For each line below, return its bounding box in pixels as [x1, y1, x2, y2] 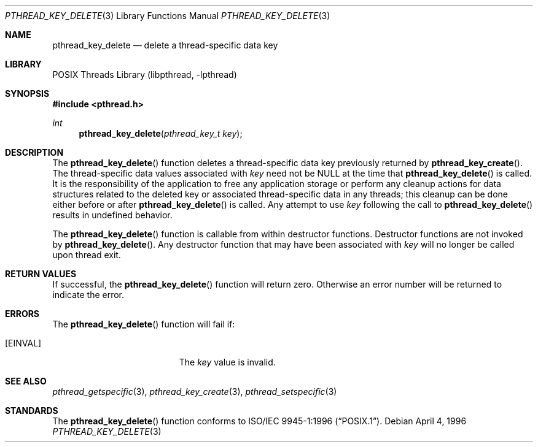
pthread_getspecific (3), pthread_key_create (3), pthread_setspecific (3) [52, 386, 337, 397]
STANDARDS [5, 405, 58, 416]
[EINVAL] [5, 338, 42, 348]
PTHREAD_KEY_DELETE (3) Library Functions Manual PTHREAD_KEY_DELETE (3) [5, 10, 330, 21]
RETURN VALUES [5, 269, 77, 279]
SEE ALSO [5, 376, 47, 386]
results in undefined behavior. [52, 210, 173, 220]
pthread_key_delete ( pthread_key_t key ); [79, 128, 243, 139]
